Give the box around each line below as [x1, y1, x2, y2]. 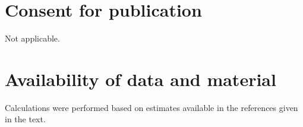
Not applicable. [5, 32, 60, 45]
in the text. [5, 113, 46, 125]
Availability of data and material [5, 66, 276, 91]
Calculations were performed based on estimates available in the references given [5, 101, 298, 113]
